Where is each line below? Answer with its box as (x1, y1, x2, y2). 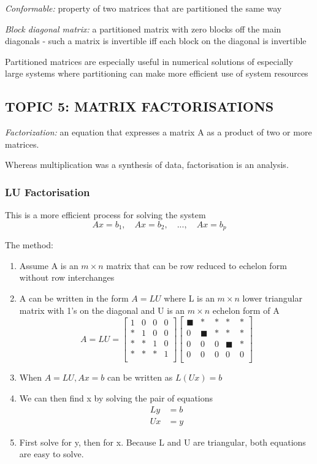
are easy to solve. (19, 447, 84, 460)
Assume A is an (19, 259, 78, 272)
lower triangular (242, 292, 302, 304)
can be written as (107, 371, 173, 384)
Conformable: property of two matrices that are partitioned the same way (5, 2, 282, 14)
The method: (5, 238, 53, 251)
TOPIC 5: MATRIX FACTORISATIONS (5, 97, 274, 116)
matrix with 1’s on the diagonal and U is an (19, 303, 185, 316)
